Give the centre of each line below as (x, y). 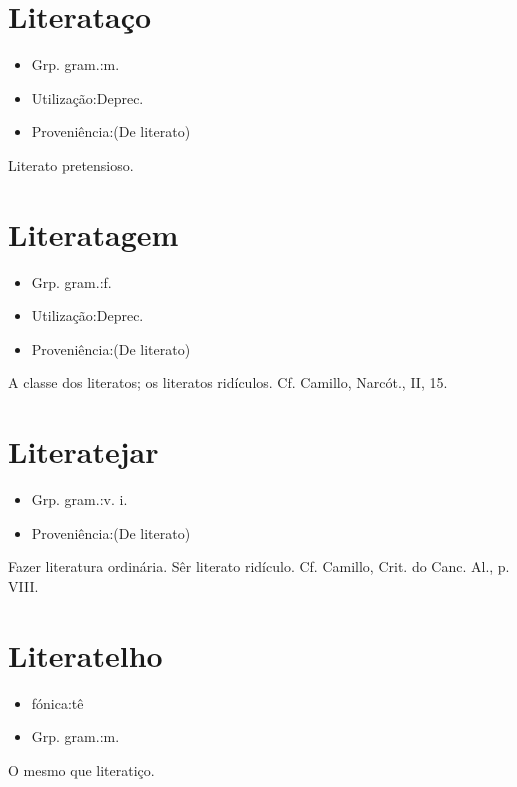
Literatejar (83, 451)
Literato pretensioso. (71, 164)
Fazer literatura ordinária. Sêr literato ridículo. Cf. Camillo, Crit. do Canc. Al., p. (259, 566)
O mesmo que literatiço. (81, 769)
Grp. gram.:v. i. (79, 499)
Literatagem (93, 233)
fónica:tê (57, 702)
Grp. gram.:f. (71, 281)
